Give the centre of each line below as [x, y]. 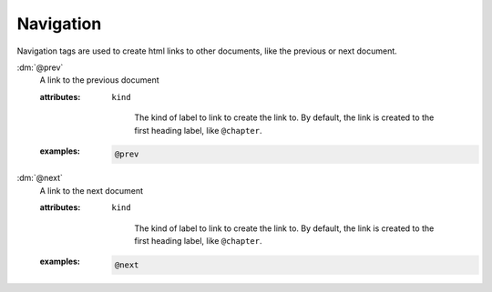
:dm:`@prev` [40, 67]
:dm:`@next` [40, 178]
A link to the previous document [99, 80]
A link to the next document [92, 190]
